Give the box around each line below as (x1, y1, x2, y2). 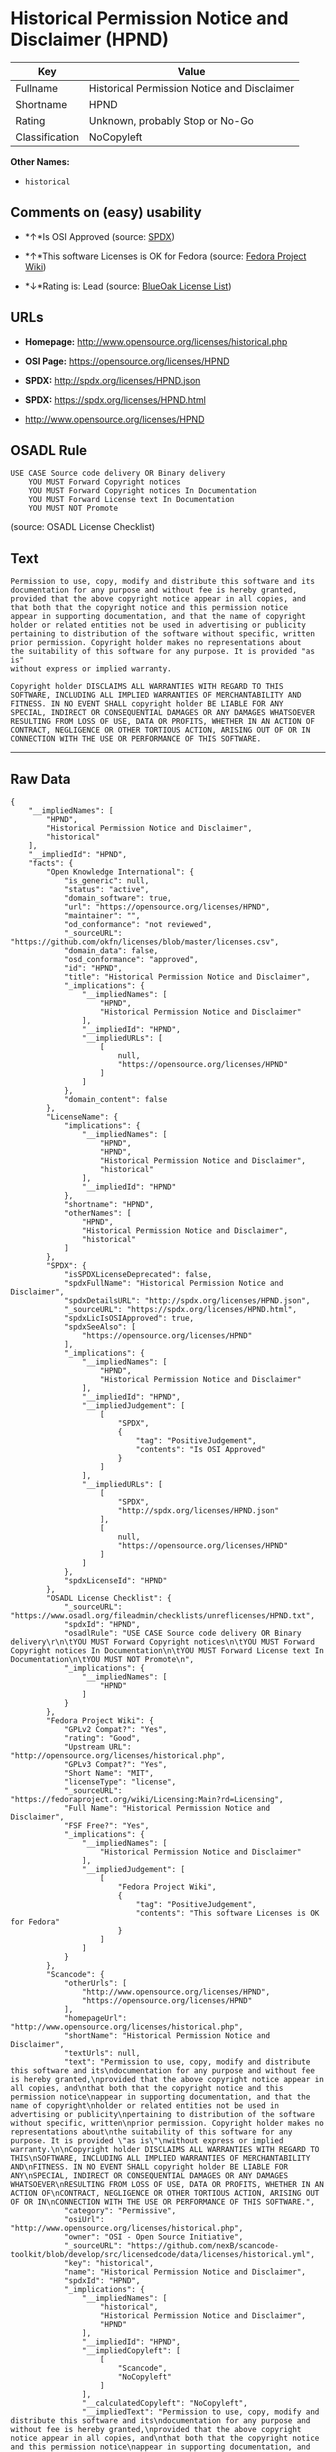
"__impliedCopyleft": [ (81, 2346, 182, 2356)
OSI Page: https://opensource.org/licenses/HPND (24, 355, 230, 367)
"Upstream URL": (63, 1742, 132, 1752)
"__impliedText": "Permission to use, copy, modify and (81, 2407, 320, 2417)
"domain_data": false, (63, 946, 159, 956)
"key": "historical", (63, 2258, 155, 2268)
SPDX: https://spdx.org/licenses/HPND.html (24, 393, 207, 406)
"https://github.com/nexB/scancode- (126, 2241, 280, 2251)
